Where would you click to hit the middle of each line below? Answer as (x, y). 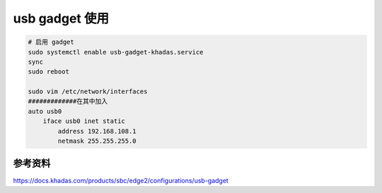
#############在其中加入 (68, 101)
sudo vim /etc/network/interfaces (88, 92)
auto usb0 (45, 111)
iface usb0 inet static (84, 121)
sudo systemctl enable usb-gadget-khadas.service (116, 52)
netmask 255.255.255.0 (97, 141)
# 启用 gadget (51, 42)
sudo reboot (49, 72)
